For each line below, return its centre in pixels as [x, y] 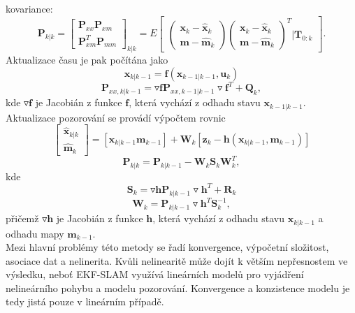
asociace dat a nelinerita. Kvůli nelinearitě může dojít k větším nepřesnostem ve [177, 260]
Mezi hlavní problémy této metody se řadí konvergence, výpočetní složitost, [167, 247]
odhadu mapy [35, 233]
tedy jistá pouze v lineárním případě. [85, 301]
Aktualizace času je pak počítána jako [87, 60]
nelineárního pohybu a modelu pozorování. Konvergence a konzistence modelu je [178, 287]
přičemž [22, 218]
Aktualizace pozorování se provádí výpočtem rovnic [116, 117]
